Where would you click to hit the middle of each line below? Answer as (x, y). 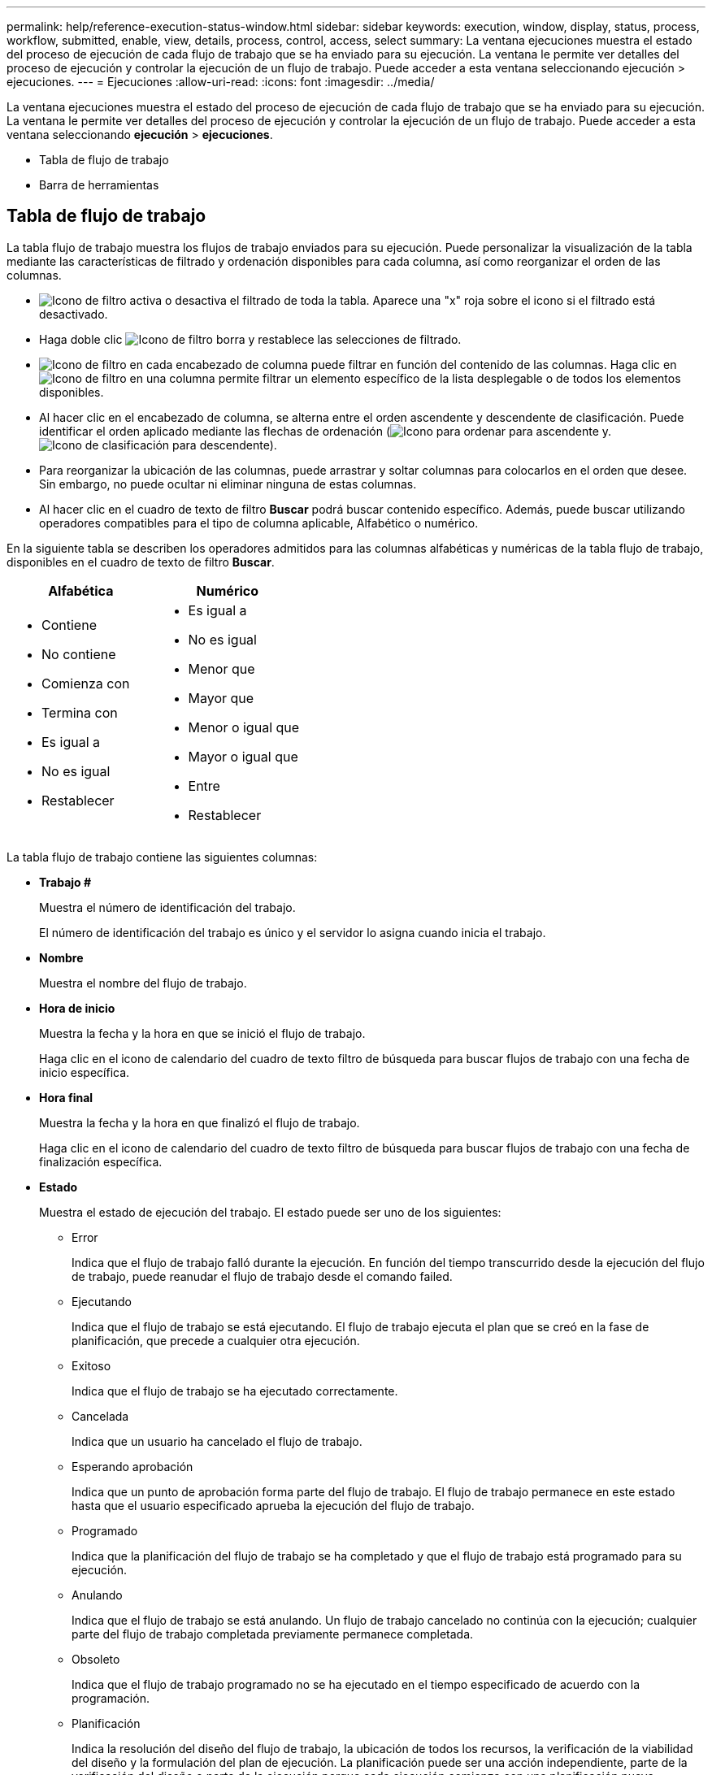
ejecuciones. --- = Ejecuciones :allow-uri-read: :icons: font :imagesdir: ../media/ (221, 82)
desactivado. (74, 314)
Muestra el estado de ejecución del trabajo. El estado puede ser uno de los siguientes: (270, 1212)
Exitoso (91, 1365)
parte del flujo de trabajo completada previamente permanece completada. (273, 1634)
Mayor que (221, 698)
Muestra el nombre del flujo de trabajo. (143, 983)
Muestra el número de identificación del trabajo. (167, 907)
